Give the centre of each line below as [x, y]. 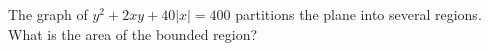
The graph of [48, 14]
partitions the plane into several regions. [358, 14]
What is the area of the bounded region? [133, 33]
